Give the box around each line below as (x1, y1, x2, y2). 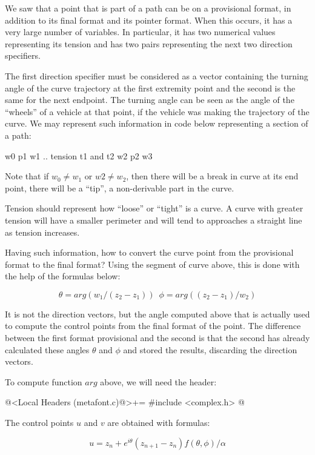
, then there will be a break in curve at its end (126, 170, 299, 182)
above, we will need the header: (100, 375, 217, 388)
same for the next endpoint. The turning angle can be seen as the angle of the (5, 93, 294, 106)
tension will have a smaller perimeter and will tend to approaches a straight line (5, 213, 302, 226)
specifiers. (5, 49, 41, 62)
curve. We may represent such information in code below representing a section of (5, 117, 308, 130)
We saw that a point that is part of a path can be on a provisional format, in (5, 2, 291, 14)
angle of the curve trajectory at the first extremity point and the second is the (5, 81, 296, 94)
